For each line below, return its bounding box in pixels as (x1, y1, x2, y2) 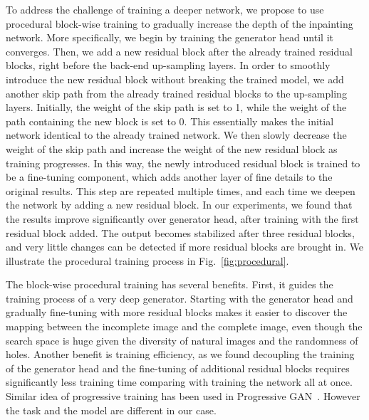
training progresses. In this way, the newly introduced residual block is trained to (6, 155, 360, 170)
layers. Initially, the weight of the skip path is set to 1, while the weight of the (6, 100, 347, 115)
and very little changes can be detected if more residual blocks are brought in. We (6, 239, 364, 254)
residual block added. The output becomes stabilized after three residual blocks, (6, 225, 355, 240)
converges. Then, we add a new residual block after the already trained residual (6, 43, 353, 58)
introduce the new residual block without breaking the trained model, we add (6, 71, 344, 86)
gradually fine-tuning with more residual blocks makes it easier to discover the (6, 305, 348, 320)
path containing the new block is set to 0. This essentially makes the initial (6, 113, 334, 128)
